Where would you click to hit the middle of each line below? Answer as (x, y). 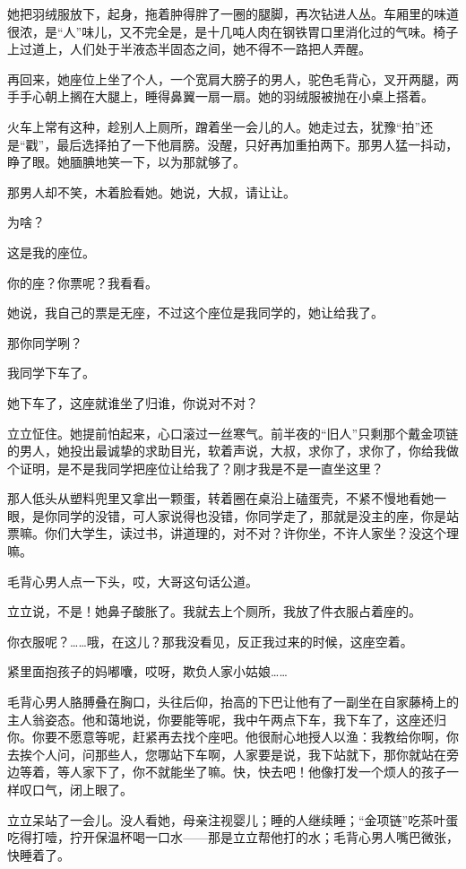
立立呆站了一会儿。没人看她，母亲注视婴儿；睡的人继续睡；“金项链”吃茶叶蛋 (233, 819)
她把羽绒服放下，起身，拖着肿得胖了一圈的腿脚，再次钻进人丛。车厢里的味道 (233, 13)
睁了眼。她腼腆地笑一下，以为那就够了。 (126, 162)
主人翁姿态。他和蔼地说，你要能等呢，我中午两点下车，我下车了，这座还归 (227, 719)
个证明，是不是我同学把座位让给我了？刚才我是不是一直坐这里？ (195, 468)
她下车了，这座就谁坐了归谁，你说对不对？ (133, 402)
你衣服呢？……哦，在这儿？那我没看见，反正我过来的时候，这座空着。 (210, 641)
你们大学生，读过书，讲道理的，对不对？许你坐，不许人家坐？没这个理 (251, 533)
